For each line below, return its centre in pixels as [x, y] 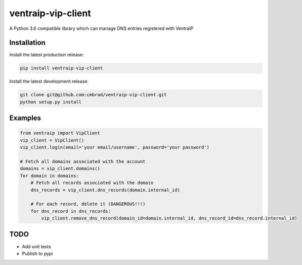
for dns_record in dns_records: [71, 211]
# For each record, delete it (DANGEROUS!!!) [88, 204]
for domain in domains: [50, 176]
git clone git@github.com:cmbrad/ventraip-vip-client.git [93, 95]
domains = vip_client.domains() [60, 169]
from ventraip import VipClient [60, 133]
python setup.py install [51, 102]
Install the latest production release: [47, 55]
